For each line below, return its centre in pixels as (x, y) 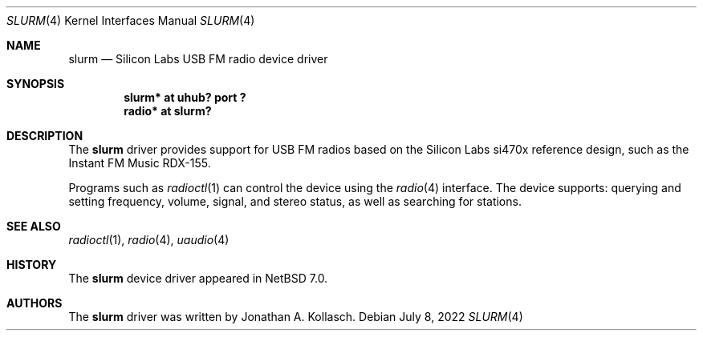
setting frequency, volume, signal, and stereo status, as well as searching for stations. (295, 201)
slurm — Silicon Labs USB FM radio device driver (198, 59)
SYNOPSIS (36, 84)
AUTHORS (35, 303)
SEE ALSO (34, 226)
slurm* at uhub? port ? (185, 97)
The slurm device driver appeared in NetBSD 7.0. (198, 278)
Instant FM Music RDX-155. (140, 163)
